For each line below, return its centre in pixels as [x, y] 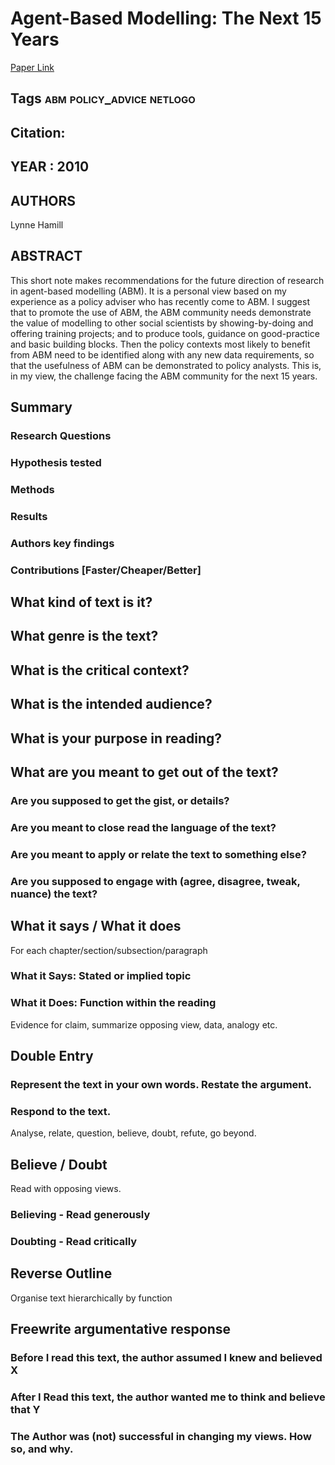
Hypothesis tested [56, 462]
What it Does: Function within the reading [113, 1003]
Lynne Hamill [37, 224]
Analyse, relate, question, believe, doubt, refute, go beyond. [133, 1133]
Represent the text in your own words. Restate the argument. [161, 1085]
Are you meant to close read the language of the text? [143, 827]
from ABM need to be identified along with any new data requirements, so [162, 354]
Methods [32, 489]
